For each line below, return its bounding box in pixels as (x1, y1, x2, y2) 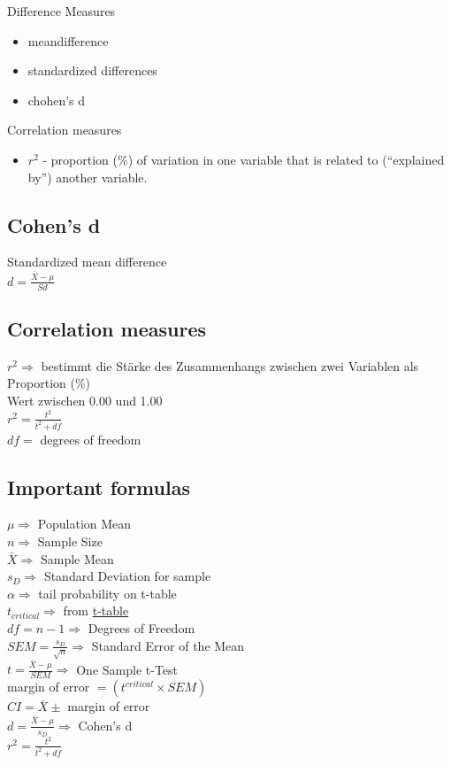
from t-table (63, 601, 129, 620)
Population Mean (37, 514, 132, 533)
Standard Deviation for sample (43, 567, 211, 585)
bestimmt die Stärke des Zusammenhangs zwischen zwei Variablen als (41, 356, 419, 375)
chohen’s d (27, 90, 86, 109)
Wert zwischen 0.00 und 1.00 (7, 391, 163, 410)
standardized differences (27, 61, 157, 80)
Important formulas (7, 473, 190, 500)
